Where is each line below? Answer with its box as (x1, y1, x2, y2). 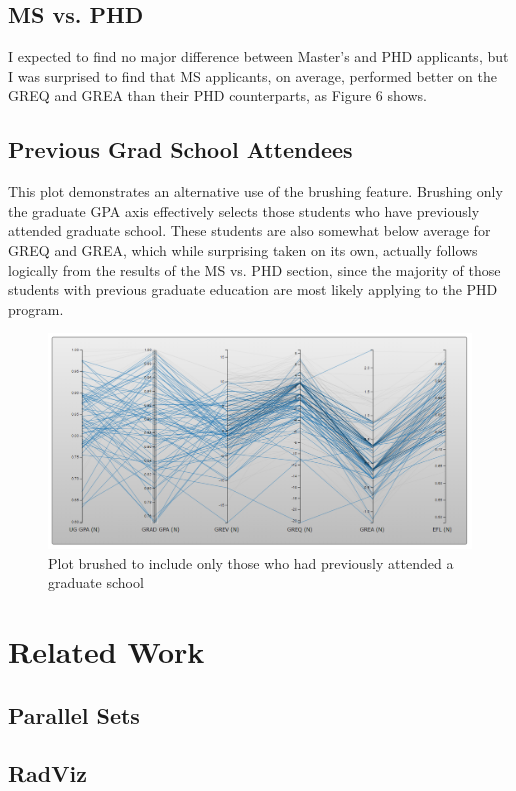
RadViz (8, 758, 87, 789)
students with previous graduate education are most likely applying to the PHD (8, 279, 498, 300)
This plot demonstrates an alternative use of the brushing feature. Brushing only (8, 181, 503, 202)
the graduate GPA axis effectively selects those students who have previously (8, 200, 480, 221)
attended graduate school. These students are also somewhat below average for (8, 220, 491, 241)
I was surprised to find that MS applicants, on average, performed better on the (8, 65, 498, 86)
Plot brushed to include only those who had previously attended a (48, 552, 454, 573)
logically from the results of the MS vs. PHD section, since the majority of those (8, 259, 501, 280)
